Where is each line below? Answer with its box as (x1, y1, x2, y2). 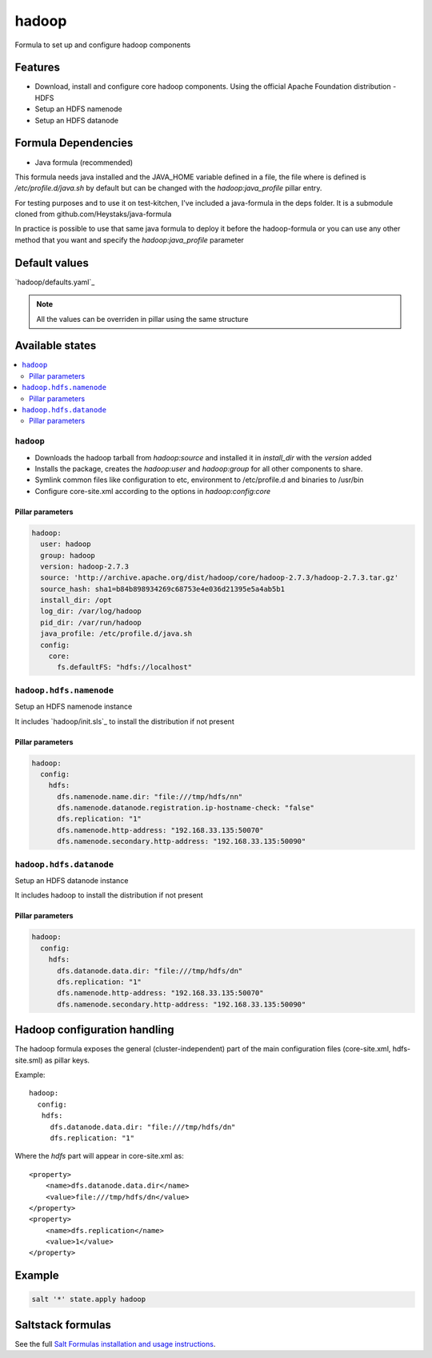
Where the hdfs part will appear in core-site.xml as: (14, 1151, 184, 1161)
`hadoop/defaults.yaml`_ (14, 277, 95, 287)
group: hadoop (40, 551, 96, 560)
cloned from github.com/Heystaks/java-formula (14, 209, 172, 219)
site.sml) (14, 1055, 43, 1065)
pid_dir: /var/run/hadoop (40, 617, 142, 627)
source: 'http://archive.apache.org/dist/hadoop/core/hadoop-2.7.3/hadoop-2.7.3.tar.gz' (40, 573, 399, 582)
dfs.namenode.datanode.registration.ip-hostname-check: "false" (57, 803, 315, 813)
